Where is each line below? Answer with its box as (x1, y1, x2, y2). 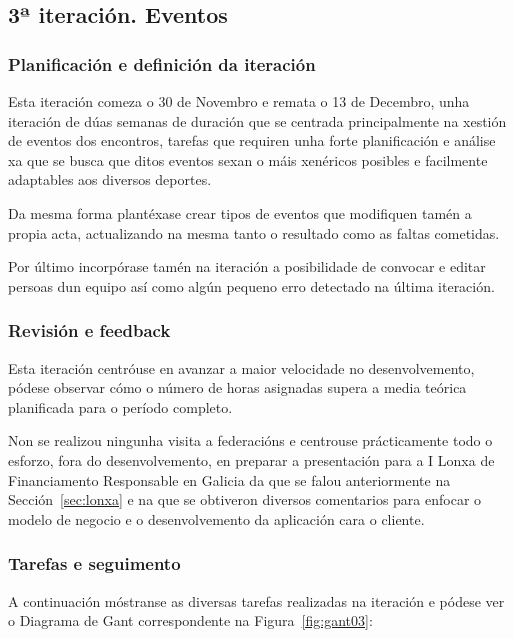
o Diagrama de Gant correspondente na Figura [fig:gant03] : (8, 610, 373, 631)
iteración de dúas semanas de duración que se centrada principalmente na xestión (8, 110, 507, 131)
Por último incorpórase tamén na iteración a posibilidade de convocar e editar (8, 256, 486, 277)
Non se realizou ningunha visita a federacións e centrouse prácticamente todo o (8, 430, 493, 451)
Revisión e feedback (8, 318, 171, 343)
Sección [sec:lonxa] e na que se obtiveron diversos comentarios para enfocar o (8, 489, 482, 510)
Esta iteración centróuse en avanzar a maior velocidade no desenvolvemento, (8, 357, 475, 378)
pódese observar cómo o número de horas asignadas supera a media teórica (8, 377, 467, 398)
